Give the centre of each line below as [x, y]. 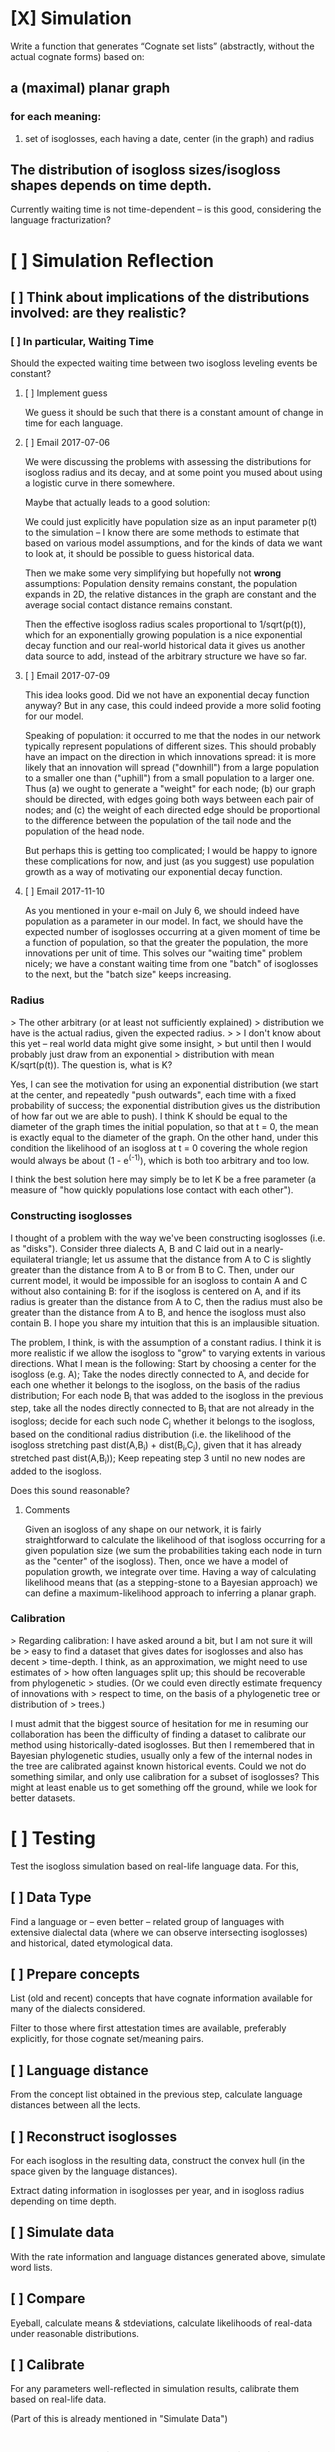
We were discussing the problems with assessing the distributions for [168, 462]
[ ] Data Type [51, 1897]
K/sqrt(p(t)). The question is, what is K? [91, 1064]
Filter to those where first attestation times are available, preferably [148, 2028]
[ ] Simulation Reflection [112, 260]
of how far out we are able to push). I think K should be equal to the [149, 1116]
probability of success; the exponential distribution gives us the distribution [165, 1105]
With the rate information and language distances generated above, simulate [168, 2256]
